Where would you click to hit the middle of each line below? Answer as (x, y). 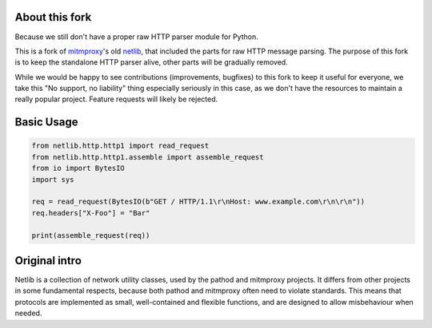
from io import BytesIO (78, 168)
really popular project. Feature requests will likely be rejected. (116, 99)
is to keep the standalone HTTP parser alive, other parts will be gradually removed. (151, 62)
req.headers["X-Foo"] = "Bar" (91, 213)
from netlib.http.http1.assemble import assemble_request (148, 157)
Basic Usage (46, 123)
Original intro (48, 261)
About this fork (53, 17)
